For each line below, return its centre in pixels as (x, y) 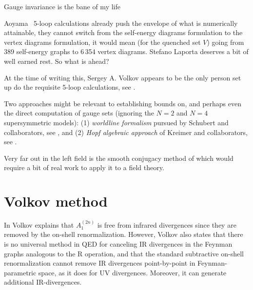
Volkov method (56, 201)
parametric (20, 272)
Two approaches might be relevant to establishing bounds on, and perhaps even (123, 103)
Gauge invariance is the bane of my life (62, 6)
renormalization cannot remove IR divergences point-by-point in (100, 263)
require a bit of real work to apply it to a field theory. (84, 167)
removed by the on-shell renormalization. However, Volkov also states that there (124, 234)
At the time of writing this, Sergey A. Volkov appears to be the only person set (123, 77)
